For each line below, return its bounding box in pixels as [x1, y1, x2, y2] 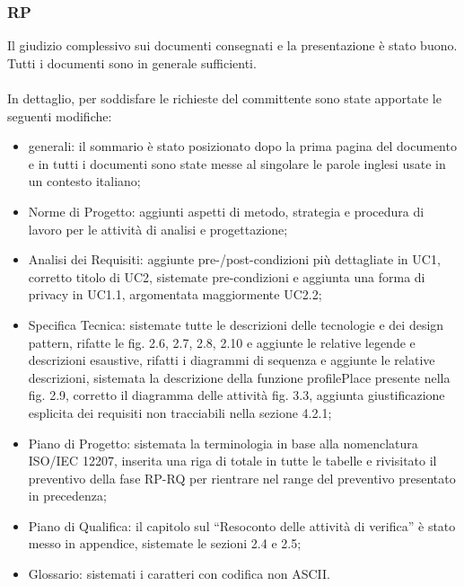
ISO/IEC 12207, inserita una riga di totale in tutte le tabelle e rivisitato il [28, 451, 437, 470]
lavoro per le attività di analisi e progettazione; [28, 219, 288, 238]
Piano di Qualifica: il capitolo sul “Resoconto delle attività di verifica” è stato [28, 516, 456, 535]
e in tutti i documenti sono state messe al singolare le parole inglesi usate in [28, 154, 446, 173]
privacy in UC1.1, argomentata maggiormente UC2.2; [28, 285, 322, 304]
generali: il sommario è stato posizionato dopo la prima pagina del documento [28, 137, 457, 155]
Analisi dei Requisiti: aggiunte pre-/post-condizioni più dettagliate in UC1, [28, 250, 441, 269]
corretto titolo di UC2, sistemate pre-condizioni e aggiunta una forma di [28, 267, 425, 286]
